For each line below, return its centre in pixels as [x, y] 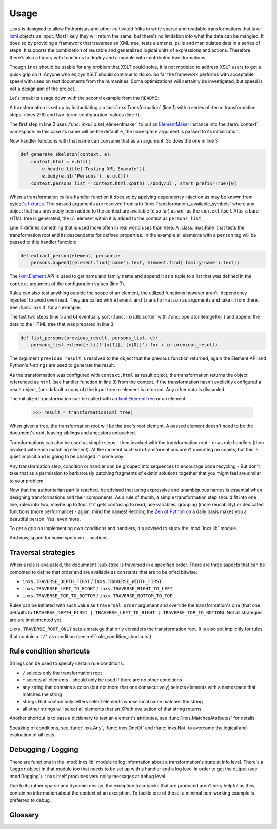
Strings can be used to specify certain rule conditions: [67, 663]
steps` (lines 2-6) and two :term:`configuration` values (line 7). [75, 114]
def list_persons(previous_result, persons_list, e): [89, 338]
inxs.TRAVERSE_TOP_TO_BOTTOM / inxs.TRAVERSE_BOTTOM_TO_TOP [97, 596]
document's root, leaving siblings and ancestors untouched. [73, 433]
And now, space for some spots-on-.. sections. [59, 538]
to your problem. [27, 481]
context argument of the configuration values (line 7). [67, 284]
